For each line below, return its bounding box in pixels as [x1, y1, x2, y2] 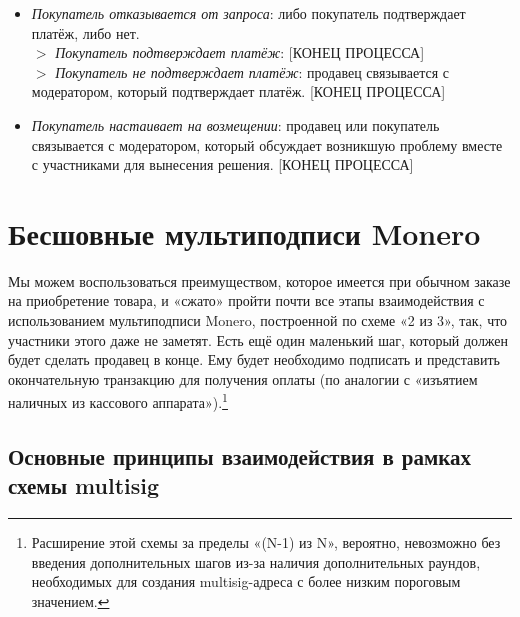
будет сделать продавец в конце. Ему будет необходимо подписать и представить [8, 349, 500, 370]
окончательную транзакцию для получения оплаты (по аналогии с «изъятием [8, 368, 478, 389]
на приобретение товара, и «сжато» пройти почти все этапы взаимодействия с [8, 290, 485, 311]
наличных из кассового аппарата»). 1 [8, 389, 228, 413]
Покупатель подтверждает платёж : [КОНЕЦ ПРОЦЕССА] [55, 42, 425, 63]
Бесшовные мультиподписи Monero [8, 212, 481, 253]
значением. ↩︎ [31, 591, 110, 612]
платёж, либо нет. [31, 22, 140, 43]
